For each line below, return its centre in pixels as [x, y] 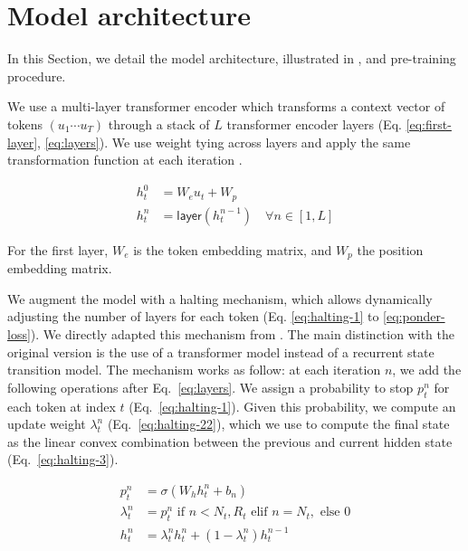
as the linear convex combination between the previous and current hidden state [230, 441]
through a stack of [159, 123]
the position [390, 249]
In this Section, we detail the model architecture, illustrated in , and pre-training [232, 58]
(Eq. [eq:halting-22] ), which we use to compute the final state [278, 424]
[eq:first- [429, 123]
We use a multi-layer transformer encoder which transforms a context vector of [226, 106]
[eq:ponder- [414, 316]
